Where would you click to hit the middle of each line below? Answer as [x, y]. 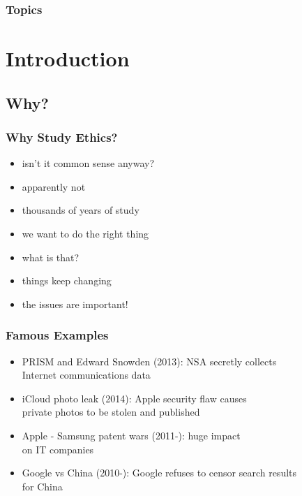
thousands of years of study [81, 210]
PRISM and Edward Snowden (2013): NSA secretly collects [149, 361]
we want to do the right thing [85, 233]
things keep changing [67, 280]
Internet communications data [86, 375]
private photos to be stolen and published [111, 412]
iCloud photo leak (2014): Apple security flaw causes [134, 398]
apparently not [54, 186]
